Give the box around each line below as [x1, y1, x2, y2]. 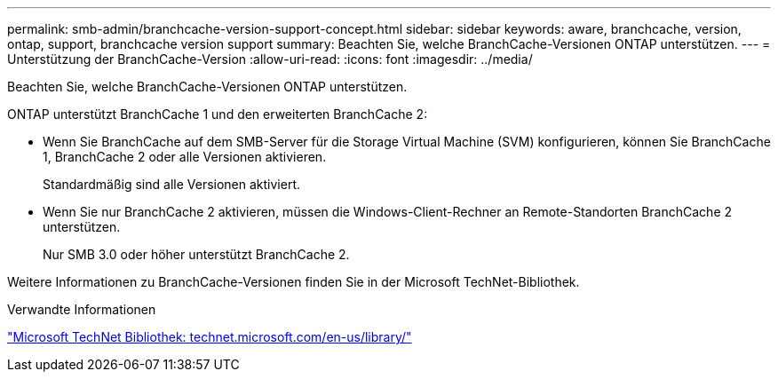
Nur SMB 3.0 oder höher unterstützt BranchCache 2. [43, 247, 350, 262]
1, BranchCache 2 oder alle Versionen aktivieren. [43, 149, 327, 164]
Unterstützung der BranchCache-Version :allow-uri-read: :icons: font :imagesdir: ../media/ [7, 51, 533, 67]
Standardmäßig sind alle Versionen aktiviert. [43, 177, 301, 192]
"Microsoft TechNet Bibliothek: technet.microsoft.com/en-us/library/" [7, 329, 412, 344]
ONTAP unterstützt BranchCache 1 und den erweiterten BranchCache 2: [7, 107, 428, 122]
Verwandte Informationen [7, 302, 156, 317]
